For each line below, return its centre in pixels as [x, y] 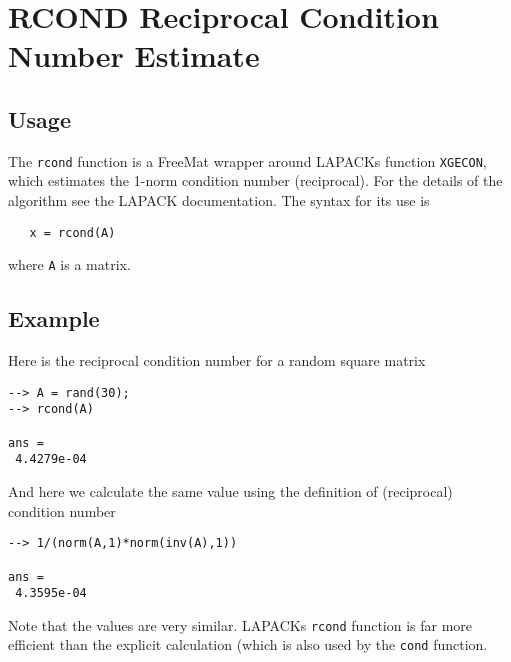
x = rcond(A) [72, 232]
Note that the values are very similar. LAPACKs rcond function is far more [240, 624]
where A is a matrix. [69, 264]
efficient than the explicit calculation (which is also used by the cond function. [248, 644]
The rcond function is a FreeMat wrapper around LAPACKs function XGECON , [247, 160]
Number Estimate [134, 55]
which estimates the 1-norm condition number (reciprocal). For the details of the [255, 180]
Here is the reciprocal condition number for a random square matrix [217, 360]
